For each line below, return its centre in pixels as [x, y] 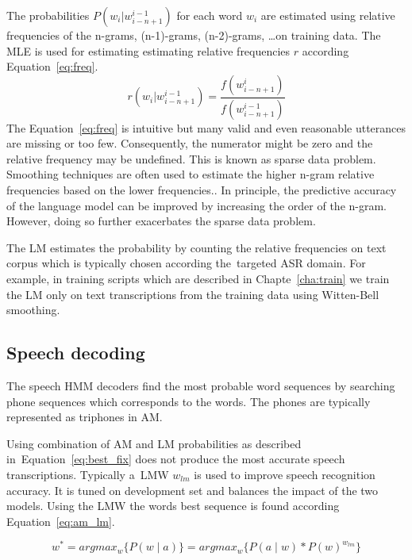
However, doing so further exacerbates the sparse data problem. [161, 221]
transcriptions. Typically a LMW [88, 474]
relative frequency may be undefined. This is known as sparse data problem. [191, 158]
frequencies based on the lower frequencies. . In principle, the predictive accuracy [202, 190]
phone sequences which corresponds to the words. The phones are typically [189, 401]
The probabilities [48, 15]
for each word [210, 15]
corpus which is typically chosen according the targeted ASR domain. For [186, 263]
